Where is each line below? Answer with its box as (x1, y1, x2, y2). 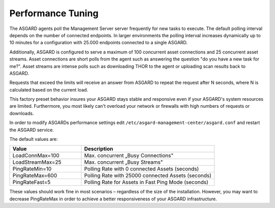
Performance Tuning (9, 8, 99, 19)
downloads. (9, 110, 34, 116)
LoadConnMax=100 (12, 152, 60, 159)
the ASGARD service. (9, 127, 54, 133)
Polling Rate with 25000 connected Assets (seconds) (84, 172, 212, 179)
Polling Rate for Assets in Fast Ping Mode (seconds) (84, 179, 209, 186)
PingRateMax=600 (12, 172, 58, 179)
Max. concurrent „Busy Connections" (84, 152, 174, 159)
